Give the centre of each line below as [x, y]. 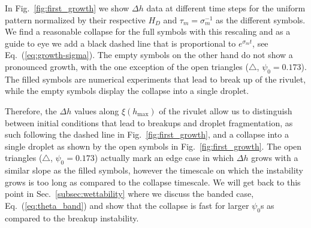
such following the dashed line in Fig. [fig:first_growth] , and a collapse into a [147, 134]
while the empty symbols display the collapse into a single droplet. [127, 91]
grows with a [275, 158]
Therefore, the [31, 110]
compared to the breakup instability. [72, 218]
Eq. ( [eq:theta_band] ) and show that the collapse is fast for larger [127, 205]
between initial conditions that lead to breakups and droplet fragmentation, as [149, 122]
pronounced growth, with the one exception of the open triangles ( [127, 66]
